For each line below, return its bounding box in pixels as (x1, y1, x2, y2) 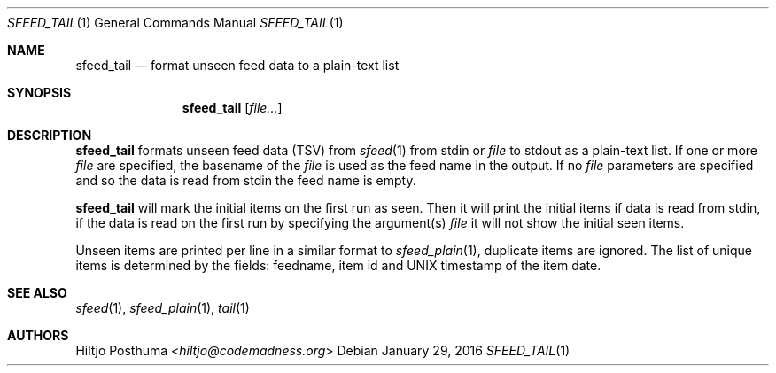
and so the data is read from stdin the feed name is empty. (75, 173, 416, 188)
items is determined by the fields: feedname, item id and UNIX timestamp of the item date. (75, 258, 601, 273)
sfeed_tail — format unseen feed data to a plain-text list (75, 58, 400, 73)
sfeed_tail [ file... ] (182, 100, 283, 115)
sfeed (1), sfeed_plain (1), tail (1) (75, 300, 250, 315)
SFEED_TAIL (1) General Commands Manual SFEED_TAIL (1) (7, 15, 344, 30)
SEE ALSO (7, 285, 67, 300)
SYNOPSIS (7, 85, 72, 100)
